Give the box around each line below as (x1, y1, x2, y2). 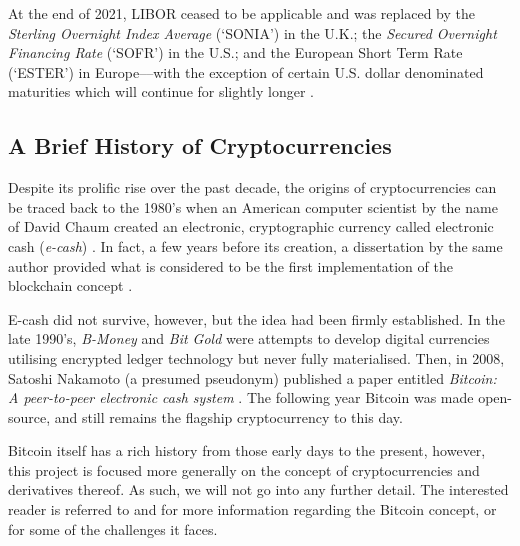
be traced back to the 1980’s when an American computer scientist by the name (8, 196, 498, 217)
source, (8, 406, 51, 427)
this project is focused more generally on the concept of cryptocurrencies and (8, 459, 480, 480)
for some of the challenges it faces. (8, 518, 218, 539)
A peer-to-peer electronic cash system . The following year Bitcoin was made (8, 387, 474, 408)
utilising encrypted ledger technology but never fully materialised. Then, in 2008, (8, 347, 505, 368)
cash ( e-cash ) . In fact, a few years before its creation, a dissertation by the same (8, 235, 503, 256)
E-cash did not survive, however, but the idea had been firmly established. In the (8, 308, 505, 329)
